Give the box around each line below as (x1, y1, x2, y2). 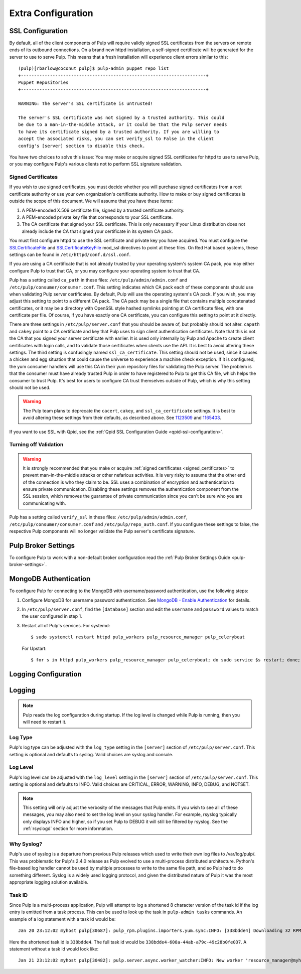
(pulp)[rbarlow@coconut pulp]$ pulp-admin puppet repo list (18, 66, 169, 71)
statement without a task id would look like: (9, 946, 99, 952)
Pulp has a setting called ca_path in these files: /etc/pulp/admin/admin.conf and (9, 277, 188, 283)
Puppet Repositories (18, 80, 69, 85)
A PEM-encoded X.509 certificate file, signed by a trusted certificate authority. (22, 207, 185, 213)
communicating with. (23, 500, 66, 506)
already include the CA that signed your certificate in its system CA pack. (22, 228, 173, 234)
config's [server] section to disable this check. (18, 143, 145, 149)
